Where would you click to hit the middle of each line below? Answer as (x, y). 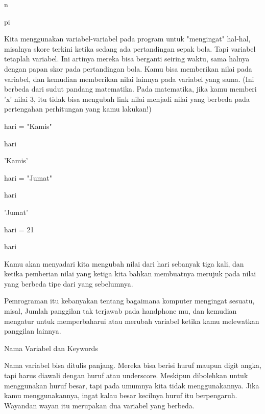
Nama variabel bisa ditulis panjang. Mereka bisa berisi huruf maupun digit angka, (133, 365)
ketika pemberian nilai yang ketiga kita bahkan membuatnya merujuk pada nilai (130, 274)
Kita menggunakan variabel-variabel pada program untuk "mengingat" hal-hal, (127, 39)
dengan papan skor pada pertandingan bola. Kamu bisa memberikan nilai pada (128, 68)
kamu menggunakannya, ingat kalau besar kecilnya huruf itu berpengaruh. (121, 395)
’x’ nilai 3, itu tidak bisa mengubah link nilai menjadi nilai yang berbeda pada (127, 99)
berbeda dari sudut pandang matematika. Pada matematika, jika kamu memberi (130, 89)
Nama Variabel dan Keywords (51, 348)
